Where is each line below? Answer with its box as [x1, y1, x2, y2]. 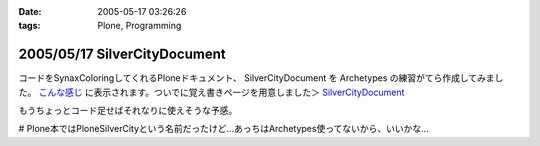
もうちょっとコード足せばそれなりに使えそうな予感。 [18, 105, 238, 117]
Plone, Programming [97, 20, 182, 32]
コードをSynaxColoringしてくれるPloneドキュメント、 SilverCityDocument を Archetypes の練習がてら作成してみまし [18, 72, 504, 84]
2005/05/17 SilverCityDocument [18, 46, 226, 63]
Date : [18, 6, 42, 17]
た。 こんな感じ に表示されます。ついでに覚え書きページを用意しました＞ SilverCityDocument [18, 86, 405, 98]
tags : [18, 20, 41, 32]
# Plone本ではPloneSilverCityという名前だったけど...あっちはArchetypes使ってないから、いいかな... [18, 123, 429, 135]
